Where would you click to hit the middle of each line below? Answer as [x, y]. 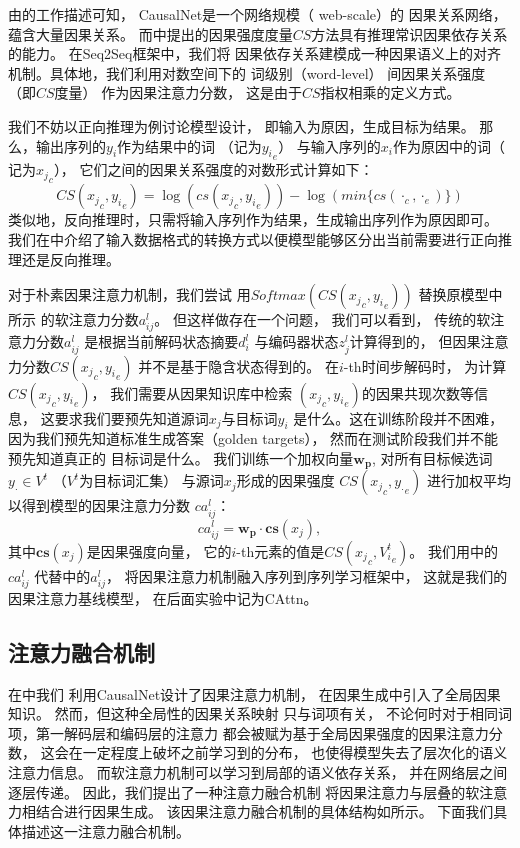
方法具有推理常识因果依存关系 [409, 33]
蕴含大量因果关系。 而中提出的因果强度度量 [150, 33]
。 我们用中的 [453, 550]
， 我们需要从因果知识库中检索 [192, 392]
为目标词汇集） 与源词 [151, 480]
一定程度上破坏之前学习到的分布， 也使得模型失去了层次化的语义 [295, 752]
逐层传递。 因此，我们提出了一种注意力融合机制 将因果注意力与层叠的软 [244, 791]
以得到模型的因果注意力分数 [99, 505]
